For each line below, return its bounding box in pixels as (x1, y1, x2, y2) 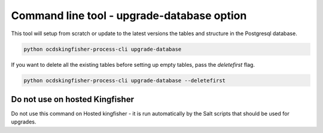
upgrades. (11, 118, 36, 125)
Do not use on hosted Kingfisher (11, 94, 135, 104)
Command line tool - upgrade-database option (11, 9, 247, 22)
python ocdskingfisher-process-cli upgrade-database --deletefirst (23, 77, 226, 83)
